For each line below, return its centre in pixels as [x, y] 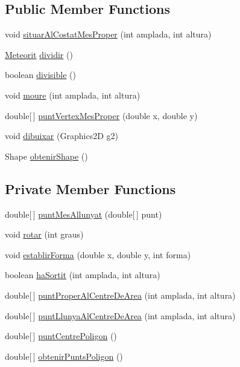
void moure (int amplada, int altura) [73, 95]
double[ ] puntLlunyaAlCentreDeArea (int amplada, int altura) [120, 315]
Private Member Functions [90, 188]
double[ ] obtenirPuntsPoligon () [64, 356]
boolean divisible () [40, 75]
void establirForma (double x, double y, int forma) [98, 254]
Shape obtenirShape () [46, 156]
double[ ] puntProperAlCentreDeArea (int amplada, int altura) [120, 295]
